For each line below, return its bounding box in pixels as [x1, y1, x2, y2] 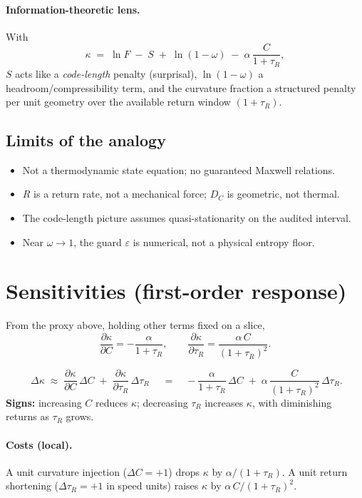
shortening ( [6, 478, 59, 493]
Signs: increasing [6, 395, 82, 410]
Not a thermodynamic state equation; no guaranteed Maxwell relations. [22, 162, 335, 177]
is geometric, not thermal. [227, 186, 340, 201]
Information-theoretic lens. [6, 1, 140, 16]
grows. [66, 409, 94, 424]
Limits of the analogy [6, 129, 166, 151]
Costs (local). [6, 437, 73, 452]
